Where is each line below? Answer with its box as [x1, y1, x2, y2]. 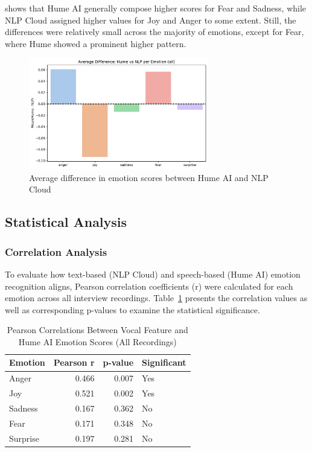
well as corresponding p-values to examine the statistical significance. [5, 303, 260, 316]
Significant [142, 356, 186, 369]
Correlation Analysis [5, 244, 107, 259]
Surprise [9, 431, 39, 444]
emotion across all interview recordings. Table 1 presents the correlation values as [5, 291, 308, 304]
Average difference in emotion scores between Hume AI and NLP [29, 171, 269, 183]
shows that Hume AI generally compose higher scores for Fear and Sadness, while [5, 2, 307, 14]
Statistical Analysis [5, 212, 127, 231]
